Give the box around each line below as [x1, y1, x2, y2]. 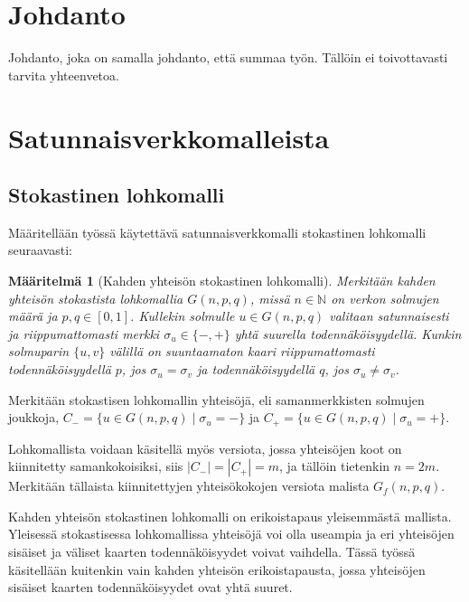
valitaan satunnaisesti [329, 306, 449, 325]
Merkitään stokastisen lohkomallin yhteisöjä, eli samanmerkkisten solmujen [8, 390, 425, 409]
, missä [249, 288, 290, 307]
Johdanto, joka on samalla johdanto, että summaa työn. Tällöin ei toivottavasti [8, 48, 448, 67]
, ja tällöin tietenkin [278, 456, 390, 475]
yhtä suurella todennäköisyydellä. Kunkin [234, 324, 462, 343]
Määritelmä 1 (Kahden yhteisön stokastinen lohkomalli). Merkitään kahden [8, 271, 436, 290]
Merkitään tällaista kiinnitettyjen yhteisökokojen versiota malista [8, 476, 370, 495]
